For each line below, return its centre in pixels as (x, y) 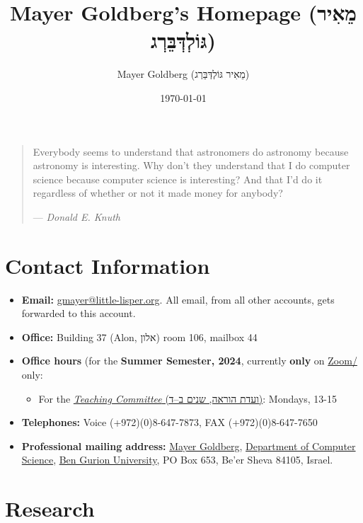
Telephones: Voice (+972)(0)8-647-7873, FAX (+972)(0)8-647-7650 (169, 422)
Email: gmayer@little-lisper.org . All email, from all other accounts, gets (178, 299)
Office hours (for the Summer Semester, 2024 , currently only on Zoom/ (189, 361)
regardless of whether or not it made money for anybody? (158, 193)
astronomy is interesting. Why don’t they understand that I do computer (191, 165)
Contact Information (108, 265)
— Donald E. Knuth (77, 216)
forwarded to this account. (79, 313)
